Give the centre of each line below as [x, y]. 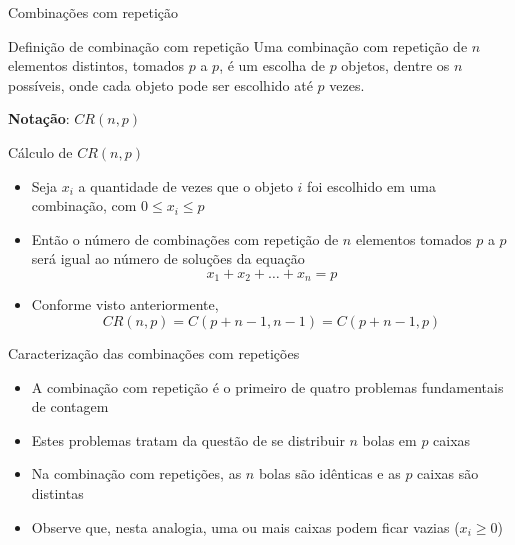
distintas [57, 492]
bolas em [389, 439]
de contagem [70, 406]
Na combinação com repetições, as [136, 473]
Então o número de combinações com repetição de [185, 238]
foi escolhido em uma [371, 185]
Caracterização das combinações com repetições [154, 352]
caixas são [448, 473]
